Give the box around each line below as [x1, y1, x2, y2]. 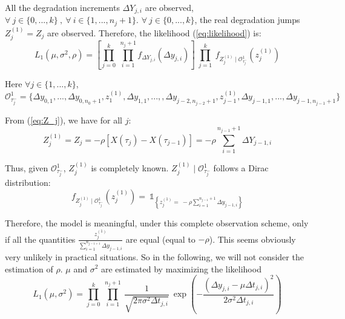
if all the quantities [5, 232, 76, 245]
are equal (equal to [125, 232, 195, 245]
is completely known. [91, 162, 169, 174]
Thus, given [5, 162, 48, 174]
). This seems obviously [209, 232, 296, 245]
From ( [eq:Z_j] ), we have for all [5, 113, 122, 126]
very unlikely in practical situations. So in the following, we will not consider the [5, 250, 304, 263]
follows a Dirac [213, 162, 269, 174]
